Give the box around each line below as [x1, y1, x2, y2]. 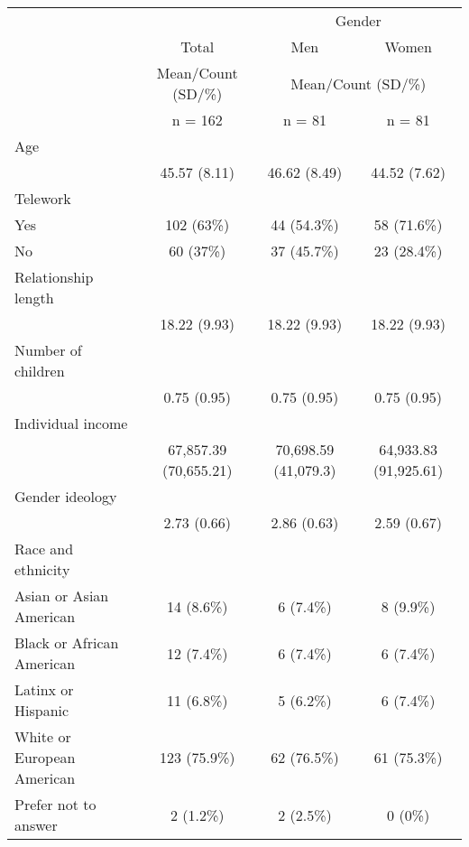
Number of [14, 340, 82, 360]
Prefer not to [14, 794, 97, 814]
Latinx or [14, 679, 74, 700]
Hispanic [14, 700, 69, 721]
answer [14, 814, 58, 835]
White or [14, 726, 71, 747]
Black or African [14, 632, 119, 653]
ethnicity [14, 559, 70, 580]
